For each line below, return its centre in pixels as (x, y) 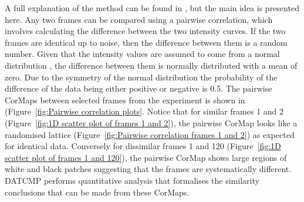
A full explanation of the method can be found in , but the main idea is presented (152, 8)
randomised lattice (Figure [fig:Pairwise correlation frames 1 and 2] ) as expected (150, 134)
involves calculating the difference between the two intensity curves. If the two (145, 31)
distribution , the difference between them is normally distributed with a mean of (151, 65)
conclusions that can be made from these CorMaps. (97, 192)
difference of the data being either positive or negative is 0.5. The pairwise (139, 88)
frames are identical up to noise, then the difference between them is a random (146, 42)
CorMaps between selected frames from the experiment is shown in (125, 100)
